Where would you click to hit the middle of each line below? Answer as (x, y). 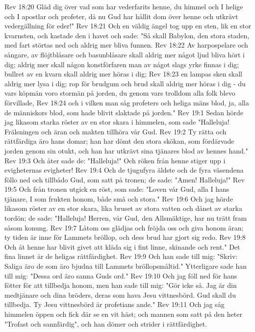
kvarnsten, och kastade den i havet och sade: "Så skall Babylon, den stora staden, (127, 35)
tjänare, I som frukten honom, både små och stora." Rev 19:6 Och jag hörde (119, 198)
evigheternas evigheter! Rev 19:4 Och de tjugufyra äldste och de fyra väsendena (124, 170)
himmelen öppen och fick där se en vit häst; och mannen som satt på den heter (123, 314)
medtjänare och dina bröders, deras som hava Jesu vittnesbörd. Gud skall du (120, 294)
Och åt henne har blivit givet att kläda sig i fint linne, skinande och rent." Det (122, 246)
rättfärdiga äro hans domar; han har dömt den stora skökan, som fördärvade (119, 141)
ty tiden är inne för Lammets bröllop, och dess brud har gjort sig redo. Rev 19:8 (125, 237)
